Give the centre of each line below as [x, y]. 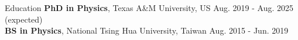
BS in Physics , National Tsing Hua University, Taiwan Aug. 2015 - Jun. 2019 [147, 30]
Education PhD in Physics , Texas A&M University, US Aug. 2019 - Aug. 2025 [149, 8]
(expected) [24, 19]
